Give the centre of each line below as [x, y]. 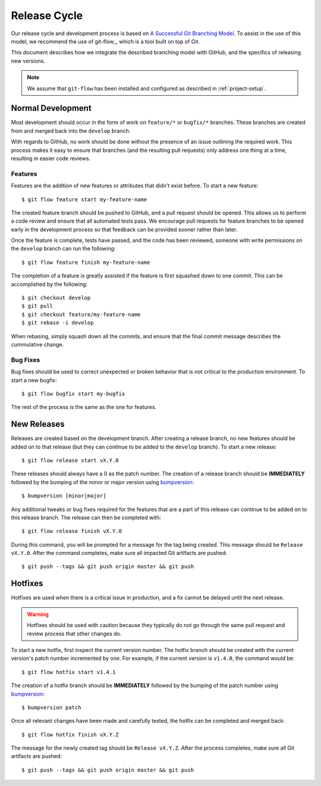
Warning [38, 614]
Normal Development [51, 108]
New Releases [38, 424]
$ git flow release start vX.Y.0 [70, 460]
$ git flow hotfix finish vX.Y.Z [70, 734]
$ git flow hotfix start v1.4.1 [69, 672]
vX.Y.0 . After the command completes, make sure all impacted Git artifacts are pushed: [119, 553]
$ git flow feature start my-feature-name [84, 199]
